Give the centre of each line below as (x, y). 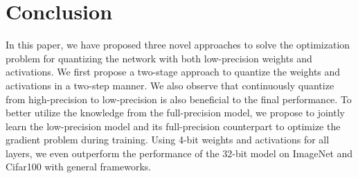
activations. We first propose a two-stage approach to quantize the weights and (173, 72)
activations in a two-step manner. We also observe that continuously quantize (170, 85)
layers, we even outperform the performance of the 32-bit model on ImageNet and (179, 153)
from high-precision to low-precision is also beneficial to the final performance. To (179, 99)
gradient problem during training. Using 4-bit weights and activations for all (168, 140)
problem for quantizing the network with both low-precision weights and (159, 58)
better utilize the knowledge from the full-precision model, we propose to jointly (175, 113)
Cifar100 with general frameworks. (79, 167)
